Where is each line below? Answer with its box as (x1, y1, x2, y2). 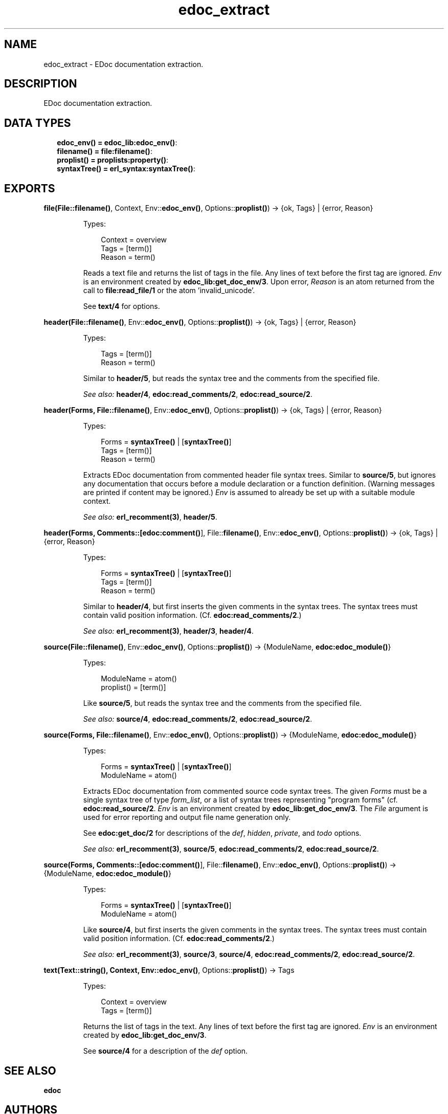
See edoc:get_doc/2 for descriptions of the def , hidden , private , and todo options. (83, 829, 362, 838)
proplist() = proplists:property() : (57, 155, 168, 165)
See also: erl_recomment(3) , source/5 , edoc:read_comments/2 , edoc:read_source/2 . (83, 844, 379, 854)
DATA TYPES (4, 116, 71, 129)
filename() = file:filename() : (57, 147, 152, 156)
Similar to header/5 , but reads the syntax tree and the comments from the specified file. (83, 374, 380, 383)
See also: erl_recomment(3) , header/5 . (83, 513, 217, 522)
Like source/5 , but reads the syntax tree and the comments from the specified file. (83, 699, 362, 708)
